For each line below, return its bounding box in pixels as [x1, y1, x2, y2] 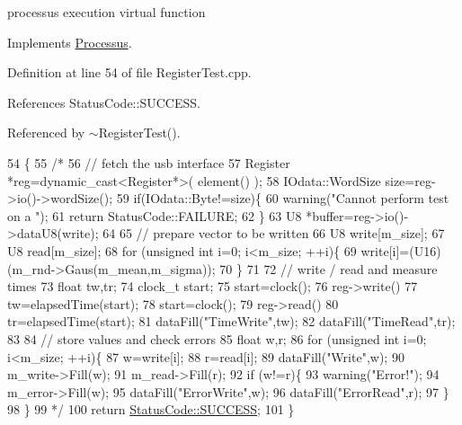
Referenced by [7, 123, 85, 142]
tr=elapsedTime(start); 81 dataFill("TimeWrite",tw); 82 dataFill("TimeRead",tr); [7, 312, 456, 331]
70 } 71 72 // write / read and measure [219, 259, 438, 278]
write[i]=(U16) [360, 241, 441, 260]
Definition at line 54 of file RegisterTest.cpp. [7, 63, 252, 82]
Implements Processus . [7, 32, 132, 51]
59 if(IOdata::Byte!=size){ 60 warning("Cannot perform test [116, 189, 449, 208]
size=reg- [385, 171, 436, 190]
